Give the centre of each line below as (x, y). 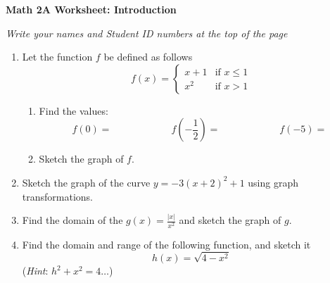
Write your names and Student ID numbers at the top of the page (147, 33)
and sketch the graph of (230, 220)
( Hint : (35, 271)
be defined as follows (148, 57)
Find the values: (74, 110)
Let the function (57, 57)
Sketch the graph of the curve (86, 182)
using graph (273, 182)
